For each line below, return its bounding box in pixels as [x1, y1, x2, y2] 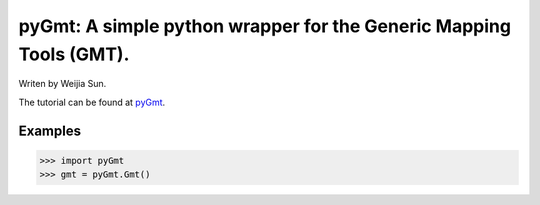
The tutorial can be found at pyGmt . [18, 96, 166, 108]
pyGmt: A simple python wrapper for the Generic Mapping [18, 15, 512, 37]
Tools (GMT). [18, 43, 130, 65]
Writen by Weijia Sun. [18, 78, 107, 90]
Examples [18, 122, 82, 139]
